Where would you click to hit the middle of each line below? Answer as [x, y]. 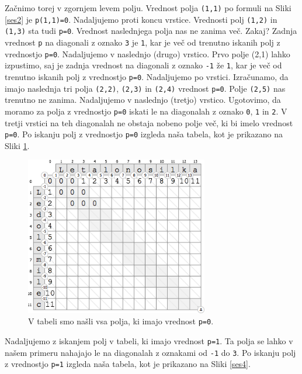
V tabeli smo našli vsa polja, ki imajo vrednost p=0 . [121, 321]
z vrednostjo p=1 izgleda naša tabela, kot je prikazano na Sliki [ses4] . [128, 364]
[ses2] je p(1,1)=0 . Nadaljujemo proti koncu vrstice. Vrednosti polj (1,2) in [141, 19]
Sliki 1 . [17, 145]
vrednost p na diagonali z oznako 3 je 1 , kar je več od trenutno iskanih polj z [143, 42]
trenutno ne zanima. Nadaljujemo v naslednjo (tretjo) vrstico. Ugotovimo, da [143, 100]
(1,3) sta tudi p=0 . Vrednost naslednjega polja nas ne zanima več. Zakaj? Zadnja [151, 31]
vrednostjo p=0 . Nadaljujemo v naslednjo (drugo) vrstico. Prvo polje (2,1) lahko [147, 53]
